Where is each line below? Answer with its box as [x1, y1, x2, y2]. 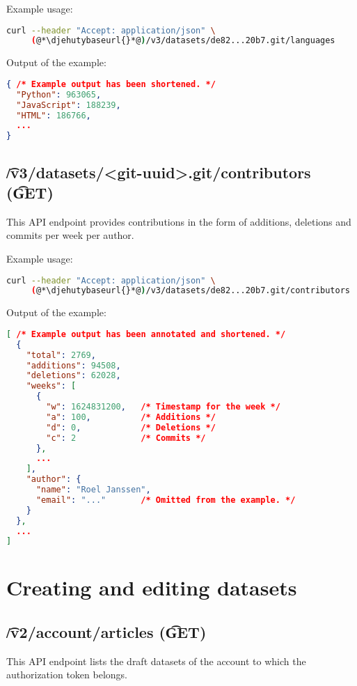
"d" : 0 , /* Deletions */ [46, 422, 216, 432]
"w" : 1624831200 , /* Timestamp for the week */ [46, 402, 280, 412]
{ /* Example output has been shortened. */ [6, 79, 216, 89]
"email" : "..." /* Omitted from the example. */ [35, 494, 296, 505]
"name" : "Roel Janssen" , [35, 485, 151, 495]
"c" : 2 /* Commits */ [46, 432, 206, 443]
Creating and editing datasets [6, 573, 297, 602]
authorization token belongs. [6, 667, 127, 682]
